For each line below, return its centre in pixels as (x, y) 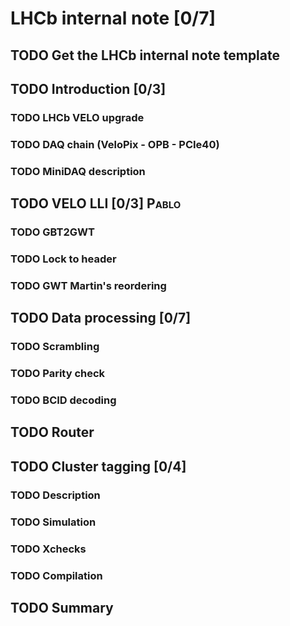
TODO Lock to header (63, 259)
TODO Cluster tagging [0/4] (98, 466)
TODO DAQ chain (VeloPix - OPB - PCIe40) (115, 144)
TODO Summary (62, 607)
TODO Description (55, 495)
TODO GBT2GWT (52, 232)
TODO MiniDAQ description (78, 171)
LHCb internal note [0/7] (113, 18)
